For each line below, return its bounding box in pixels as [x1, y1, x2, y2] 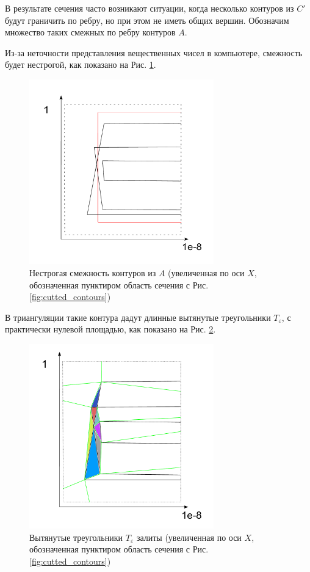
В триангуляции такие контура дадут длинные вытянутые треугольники [5, 310, 271, 323]
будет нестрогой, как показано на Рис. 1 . [5, 58, 156, 71]
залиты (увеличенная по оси [136, 530, 242, 543]
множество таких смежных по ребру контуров [5, 26, 176, 38]
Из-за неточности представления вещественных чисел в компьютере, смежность [5, 46, 303, 59]
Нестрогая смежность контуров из [29, 266, 156, 279]
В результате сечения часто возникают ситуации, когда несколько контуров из [5, 2, 294, 14]
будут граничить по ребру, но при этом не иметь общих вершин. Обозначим [5, 13, 289, 26]
